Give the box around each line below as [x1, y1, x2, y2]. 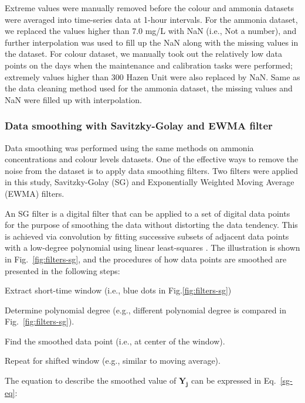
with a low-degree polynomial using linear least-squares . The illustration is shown [5, 241, 300, 254]
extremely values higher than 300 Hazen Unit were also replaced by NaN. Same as [5, 70, 300, 83]
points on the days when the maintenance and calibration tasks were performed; [5, 59, 293, 71]
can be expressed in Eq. [191, 374, 276, 387]
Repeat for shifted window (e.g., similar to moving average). [5, 354, 221, 367]
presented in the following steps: [5, 264, 120, 276]
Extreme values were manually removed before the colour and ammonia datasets [5, 2, 294, 13]
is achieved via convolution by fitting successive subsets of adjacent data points [5, 230, 289, 242]
